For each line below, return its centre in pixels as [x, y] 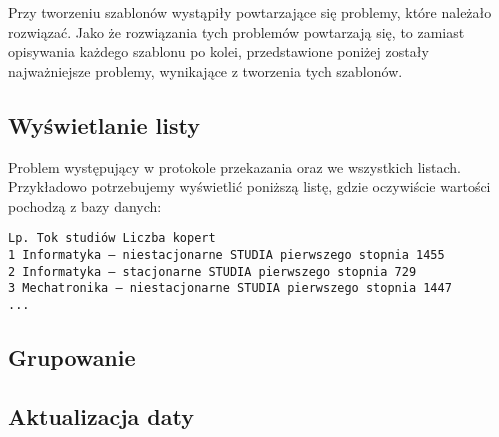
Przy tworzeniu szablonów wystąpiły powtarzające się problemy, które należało [250, 12]
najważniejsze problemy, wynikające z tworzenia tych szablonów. [205, 70]
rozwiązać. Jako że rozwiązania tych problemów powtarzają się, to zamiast [236, 31]
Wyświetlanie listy [104, 124]
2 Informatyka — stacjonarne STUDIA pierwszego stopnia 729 [212, 271]
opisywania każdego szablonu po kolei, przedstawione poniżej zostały [218, 51]
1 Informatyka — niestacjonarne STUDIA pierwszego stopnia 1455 [226, 255]
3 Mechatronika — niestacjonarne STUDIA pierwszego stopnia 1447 [230, 288]
